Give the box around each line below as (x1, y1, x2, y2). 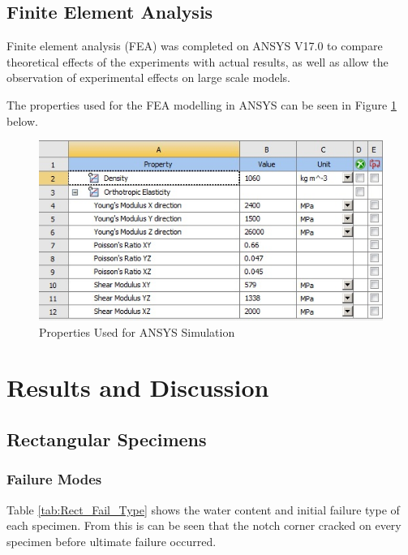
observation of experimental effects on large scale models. (6, 69, 290, 86)
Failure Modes (6, 469, 102, 489)
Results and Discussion (6, 371, 269, 404)
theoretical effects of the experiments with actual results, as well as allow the (6, 53, 389, 70)
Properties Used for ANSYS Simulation (39, 323, 235, 340)
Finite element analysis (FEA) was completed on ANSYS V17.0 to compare (6, 37, 383, 54)
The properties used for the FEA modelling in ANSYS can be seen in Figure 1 (6, 96, 397, 113)
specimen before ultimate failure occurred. (6, 532, 217, 549)
